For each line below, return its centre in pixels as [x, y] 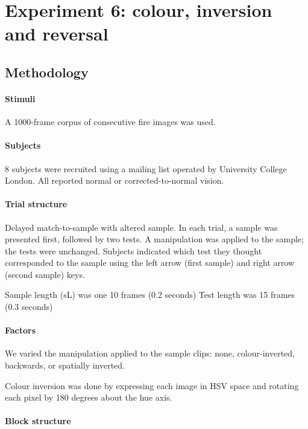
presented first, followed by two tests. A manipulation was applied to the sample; [154, 239]
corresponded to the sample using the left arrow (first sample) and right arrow [150, 263]
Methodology [47, 72]
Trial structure [36, 204]
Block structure [38, 421]
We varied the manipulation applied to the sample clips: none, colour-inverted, [150, 353]
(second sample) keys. [45, 274]
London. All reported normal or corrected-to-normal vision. [115, 180]
